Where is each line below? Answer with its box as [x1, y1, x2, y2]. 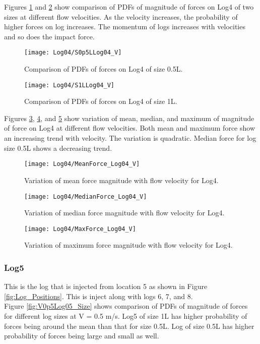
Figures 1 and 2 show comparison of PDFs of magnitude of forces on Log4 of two [4, 2, 254, 12]
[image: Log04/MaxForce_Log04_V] [24, 225, 136, 233]
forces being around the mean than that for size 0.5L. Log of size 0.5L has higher [4, 320, 254, 331]
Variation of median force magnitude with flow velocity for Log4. [24, 207, 225, 218]
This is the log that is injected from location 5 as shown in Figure [4, 281, 208, 292]
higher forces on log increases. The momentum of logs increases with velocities [4, 21, 245, 32]
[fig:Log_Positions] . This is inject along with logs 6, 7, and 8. [4, 291, 193, 301]
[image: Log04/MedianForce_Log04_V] [24, 193, 147, 200]
